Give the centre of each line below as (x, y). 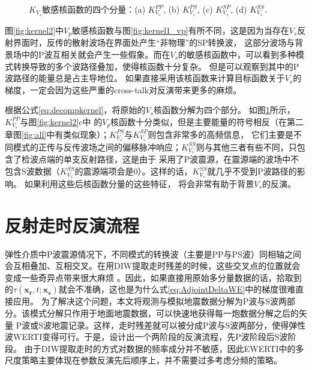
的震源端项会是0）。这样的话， (133, 171)
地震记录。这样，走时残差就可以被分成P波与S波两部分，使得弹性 (178, 325)
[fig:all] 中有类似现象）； (66, 134)
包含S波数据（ (32, 171)
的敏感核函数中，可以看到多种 (237, 54)
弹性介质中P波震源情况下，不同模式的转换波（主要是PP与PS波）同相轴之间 (153, 254)
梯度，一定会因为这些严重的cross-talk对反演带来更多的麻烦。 (123, 89)
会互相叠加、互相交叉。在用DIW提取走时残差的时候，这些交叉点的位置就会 (153, 266)
